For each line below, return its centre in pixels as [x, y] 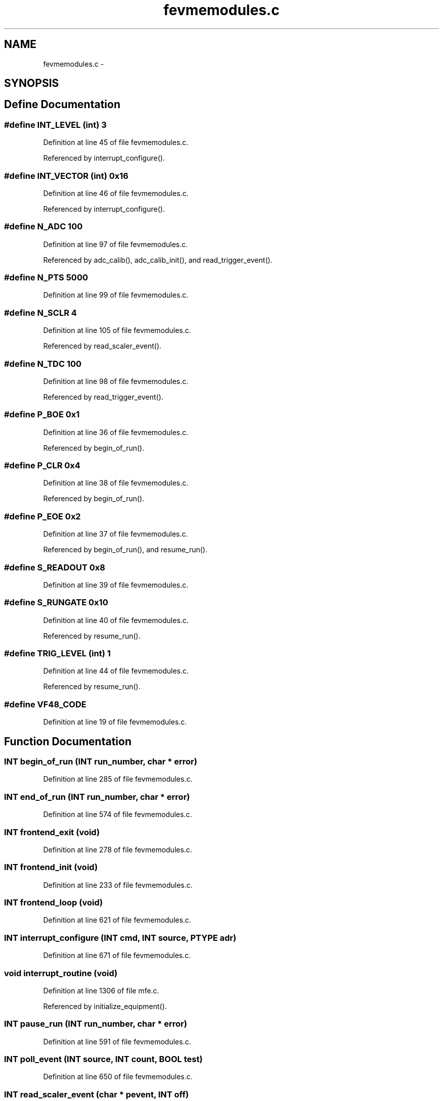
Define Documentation [62, 105]
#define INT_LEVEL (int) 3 [55, 125]
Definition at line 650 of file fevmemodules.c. [118, 1077]
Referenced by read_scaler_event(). [102, 346]
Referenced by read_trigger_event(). [103, 397]
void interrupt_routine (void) [61, 973]
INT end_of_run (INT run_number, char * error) [97, 797]
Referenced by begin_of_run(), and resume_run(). [125, 550]
